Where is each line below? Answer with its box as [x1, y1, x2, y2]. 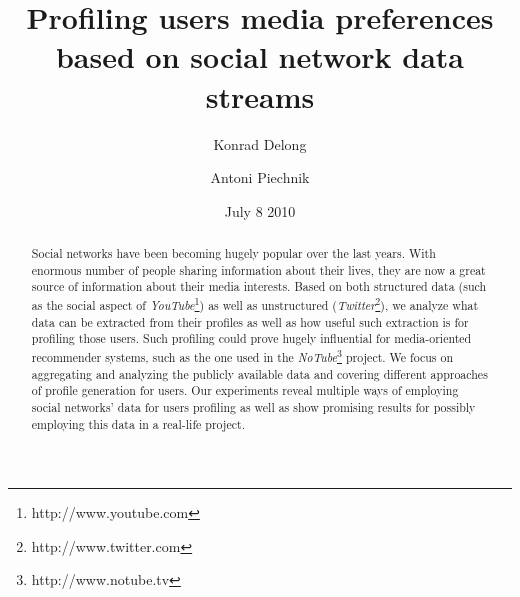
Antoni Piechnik [210, 167, 310, 188]
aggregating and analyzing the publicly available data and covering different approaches [31, 365, 488, 382]
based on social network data [55, 36, 465, 77]
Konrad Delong [213, 133, 307, 154]
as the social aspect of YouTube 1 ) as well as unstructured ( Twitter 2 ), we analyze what [31, 294, 479, 314]
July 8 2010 [224, 200, 296, 221]
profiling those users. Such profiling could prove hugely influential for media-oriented [31, 330, 472, 347]
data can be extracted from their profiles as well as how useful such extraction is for [31, 313, 469, 330]
